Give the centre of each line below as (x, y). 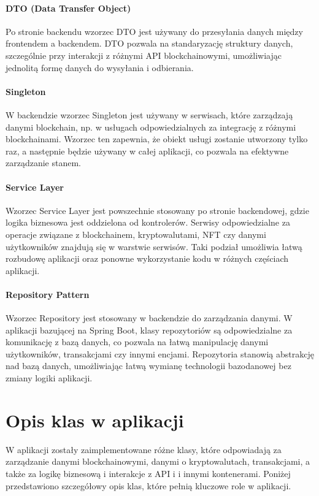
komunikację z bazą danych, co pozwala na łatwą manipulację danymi (137, 342)
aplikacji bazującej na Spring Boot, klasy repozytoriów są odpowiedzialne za (149, 330)
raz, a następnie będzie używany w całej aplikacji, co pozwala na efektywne (147, 151)
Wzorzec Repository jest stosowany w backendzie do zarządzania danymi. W (149, 318)
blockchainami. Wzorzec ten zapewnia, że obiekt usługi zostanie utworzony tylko (157, 139)
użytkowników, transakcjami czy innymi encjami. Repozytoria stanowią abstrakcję (160, 353)
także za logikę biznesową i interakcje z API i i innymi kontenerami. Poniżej (148, 473)
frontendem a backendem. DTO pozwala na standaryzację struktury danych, (149, 43)
